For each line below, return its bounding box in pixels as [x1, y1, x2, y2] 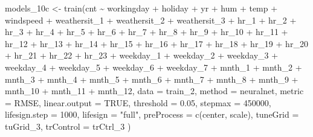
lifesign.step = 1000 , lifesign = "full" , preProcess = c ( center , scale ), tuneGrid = [5, 108, 299, 121]
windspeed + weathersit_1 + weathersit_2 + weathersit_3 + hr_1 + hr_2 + [5, 13, 297, 26]
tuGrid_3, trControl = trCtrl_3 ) [5, 119, 131, 132]
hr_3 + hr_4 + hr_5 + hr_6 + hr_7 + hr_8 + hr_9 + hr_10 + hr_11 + [5, 25, 288, 38]
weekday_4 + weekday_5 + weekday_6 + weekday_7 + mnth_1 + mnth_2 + [5, 60, 302, 73]
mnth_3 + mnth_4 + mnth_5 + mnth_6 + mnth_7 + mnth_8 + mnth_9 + [5, 72, 298, 85]
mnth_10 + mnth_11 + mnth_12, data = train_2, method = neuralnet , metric [5, 84, 304, 97]
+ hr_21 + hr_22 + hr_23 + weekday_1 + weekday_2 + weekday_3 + [5, 49, 279, 62]
